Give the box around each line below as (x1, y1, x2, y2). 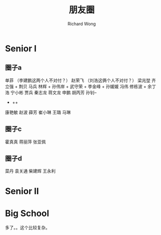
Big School (5, 208, 50, 219)
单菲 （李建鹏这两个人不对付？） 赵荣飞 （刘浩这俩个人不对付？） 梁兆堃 (5, 77, 151, 83)
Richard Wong (67, 20, 96, 27)
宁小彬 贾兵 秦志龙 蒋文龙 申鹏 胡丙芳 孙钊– (10, 90, 97, 95)
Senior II (5, 185, 39, 197)
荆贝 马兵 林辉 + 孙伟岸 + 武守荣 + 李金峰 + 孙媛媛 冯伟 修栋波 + (18, 83, 147, 89)
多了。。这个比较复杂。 (5, 224, 50, 230)
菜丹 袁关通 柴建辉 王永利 (5, 168, 56, 174)
